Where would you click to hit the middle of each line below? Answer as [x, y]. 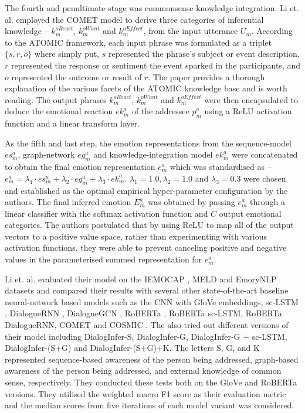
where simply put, [67, 54]
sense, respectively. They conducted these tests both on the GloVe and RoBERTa [151, 382]
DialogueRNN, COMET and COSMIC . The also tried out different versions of [147, 325]
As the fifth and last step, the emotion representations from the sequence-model [148, 143]
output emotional [250, 213]
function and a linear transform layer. [72, 123]
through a [267, 202]
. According [272, 31]
